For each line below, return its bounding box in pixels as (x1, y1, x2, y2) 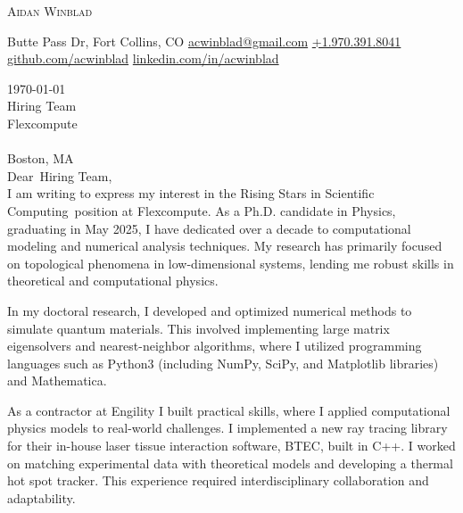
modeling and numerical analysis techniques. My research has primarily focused (7, 236, 442, 255)
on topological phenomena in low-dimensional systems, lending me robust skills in (7, 253, 454, 272)
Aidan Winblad (7, 2, 93, 20)
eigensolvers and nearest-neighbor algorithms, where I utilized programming (7, 336, 422, 355)
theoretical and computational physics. (7, 271, 219, 290)
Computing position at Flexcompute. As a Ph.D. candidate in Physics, (7, 201, 396, 219)
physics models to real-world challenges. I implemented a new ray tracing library (7, 418, 448, 437)
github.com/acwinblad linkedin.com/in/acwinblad (7, 49, 279, 68)
